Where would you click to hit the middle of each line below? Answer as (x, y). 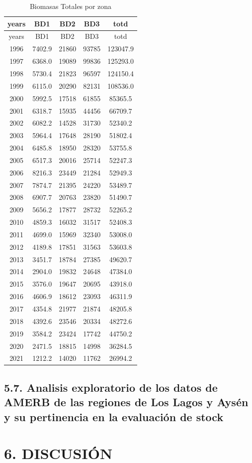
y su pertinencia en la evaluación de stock (114, 416)
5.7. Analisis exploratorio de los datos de (111, 387)
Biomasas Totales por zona (71, 6)
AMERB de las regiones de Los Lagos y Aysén (126, 402)
